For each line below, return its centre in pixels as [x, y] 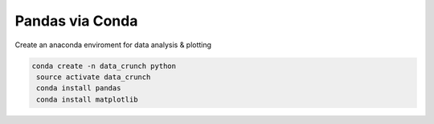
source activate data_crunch [94, 77]
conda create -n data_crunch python [104, 66]
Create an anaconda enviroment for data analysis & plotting [113, 45]
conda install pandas [79, 88]
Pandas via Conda [76, 21]
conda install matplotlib [87, 99]
